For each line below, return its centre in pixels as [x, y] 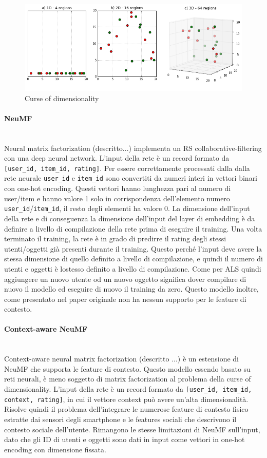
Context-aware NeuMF [46, 329]
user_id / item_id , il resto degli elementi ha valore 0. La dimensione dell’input [127, 208]
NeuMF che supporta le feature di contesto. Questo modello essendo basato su [127, 368]
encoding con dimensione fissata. [55, 449]
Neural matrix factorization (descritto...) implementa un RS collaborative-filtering [133, 148]
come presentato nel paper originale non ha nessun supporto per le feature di [125, 299]
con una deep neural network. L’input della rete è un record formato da [117, 158]
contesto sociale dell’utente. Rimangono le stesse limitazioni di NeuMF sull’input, [132, 429]
